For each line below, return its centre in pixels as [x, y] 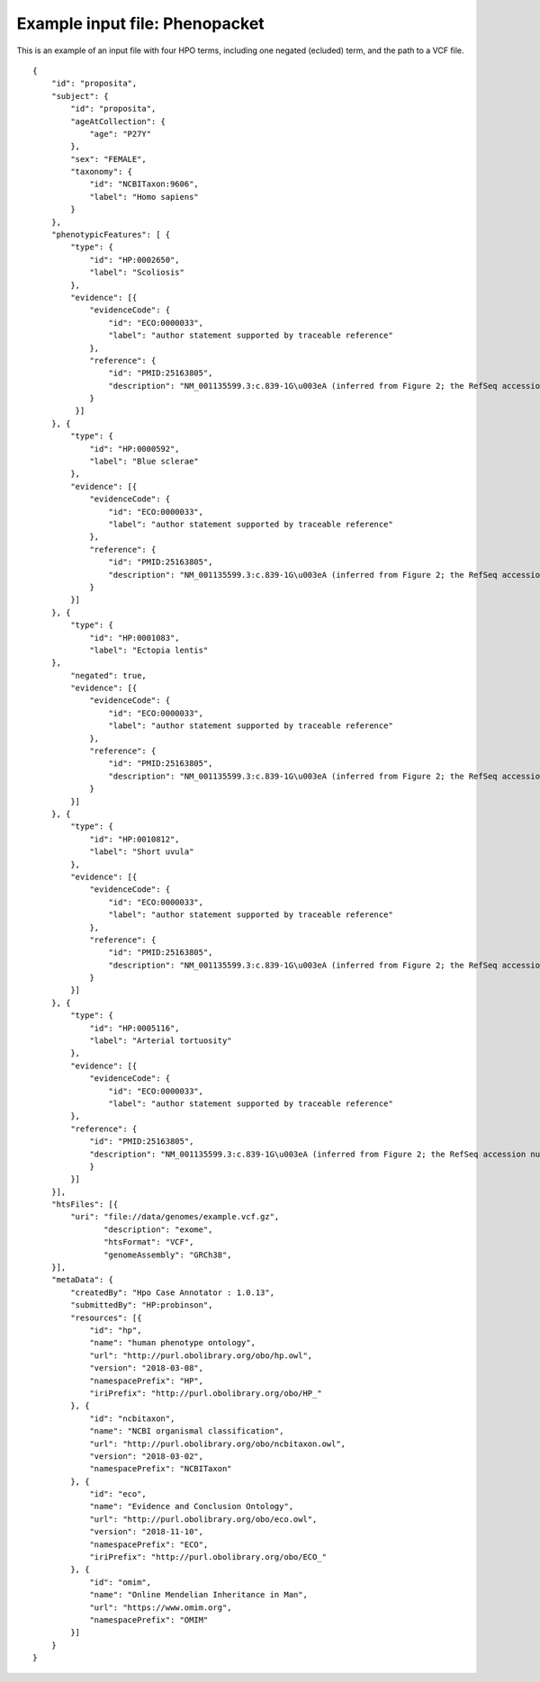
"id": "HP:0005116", [135, 1028]
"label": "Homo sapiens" [144, 197]
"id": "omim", [121, 1582]
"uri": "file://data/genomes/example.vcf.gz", [175, 1217]
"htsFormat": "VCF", [149, 1242]
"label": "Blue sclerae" [144, 462]
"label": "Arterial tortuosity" [161, 1041]
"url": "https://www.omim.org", [161, 1607]
